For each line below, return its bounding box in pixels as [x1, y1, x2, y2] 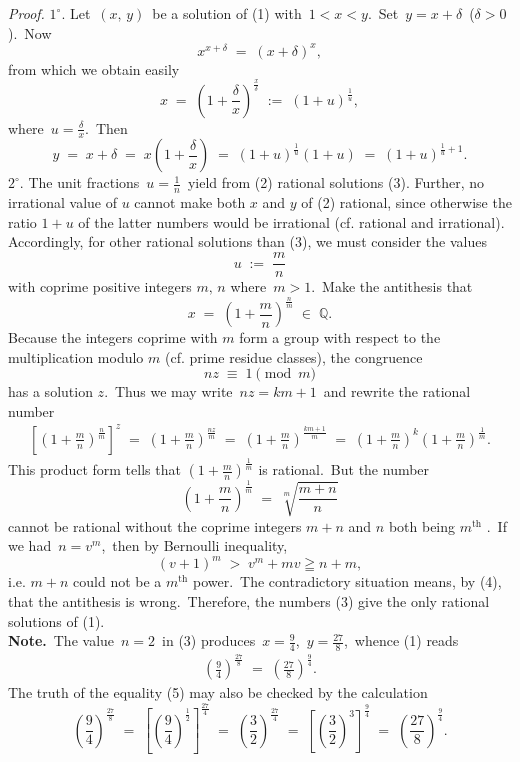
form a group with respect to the [239, 327, 441, 348]
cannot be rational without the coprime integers [8, 515, 302, 536]
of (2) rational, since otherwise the [301, 192, 512, 213]
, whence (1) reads [343, 630, 459, 651]
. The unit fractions [19, 172, 140, 193]
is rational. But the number [258, 459, 430, 480]
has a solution [8, 381, 93, 402]
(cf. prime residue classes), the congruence [164, 346, 423, 367]
